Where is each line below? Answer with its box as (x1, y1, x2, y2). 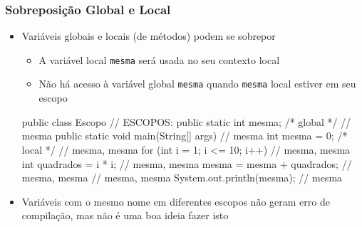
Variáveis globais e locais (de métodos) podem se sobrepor (21, 28, 276, 43)
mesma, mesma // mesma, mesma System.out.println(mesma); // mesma (21, 170, 343, 185)
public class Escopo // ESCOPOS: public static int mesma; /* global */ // (21, 114, 351, 129)
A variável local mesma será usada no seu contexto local (38, 52, 280, 67)
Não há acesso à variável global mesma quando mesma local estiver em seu (38, 76, 356, 91)
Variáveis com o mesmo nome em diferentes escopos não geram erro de (21, 194, 330, 208)
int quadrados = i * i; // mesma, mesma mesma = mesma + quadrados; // (21, 156, 352, 171)
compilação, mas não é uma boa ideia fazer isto (21, 208, 229, 223)
